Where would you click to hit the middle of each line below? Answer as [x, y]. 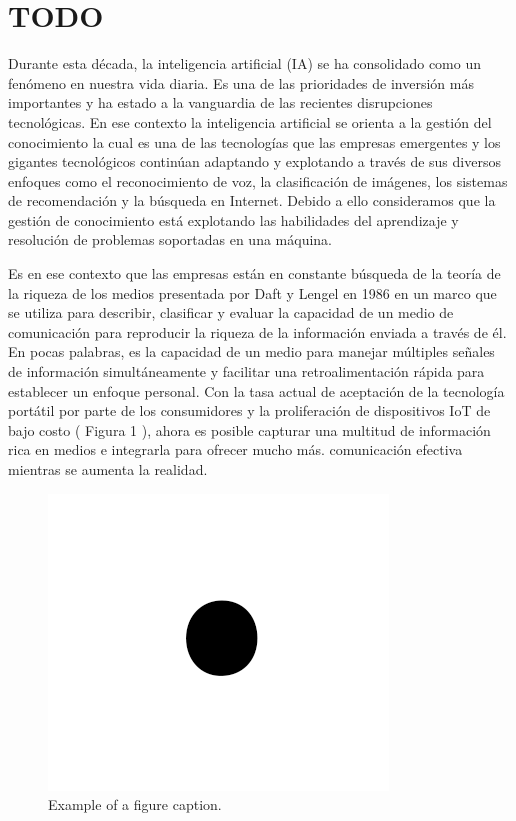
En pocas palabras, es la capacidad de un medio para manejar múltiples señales [251, 351]
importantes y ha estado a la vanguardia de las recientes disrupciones [220, 102]
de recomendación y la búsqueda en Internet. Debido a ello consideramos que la [252, 200]
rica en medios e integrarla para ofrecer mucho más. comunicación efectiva [235, 449]
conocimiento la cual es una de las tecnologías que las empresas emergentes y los [254, 141]
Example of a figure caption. [135, 804]
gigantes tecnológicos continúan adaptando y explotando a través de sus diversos [254, 161]
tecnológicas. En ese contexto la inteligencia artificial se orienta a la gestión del [250, 121]
